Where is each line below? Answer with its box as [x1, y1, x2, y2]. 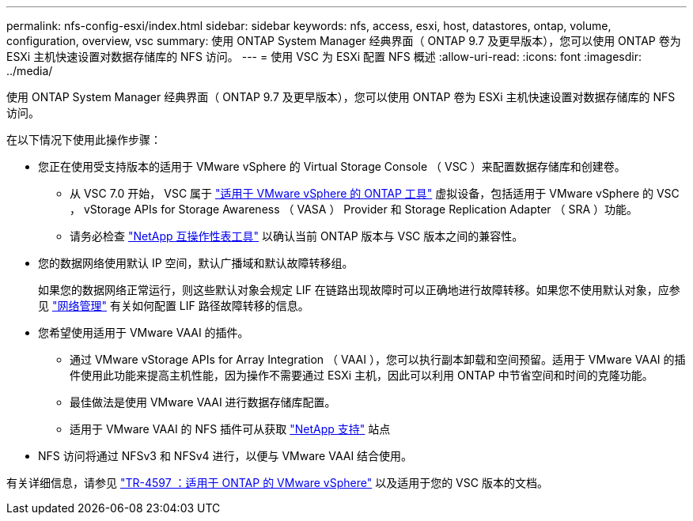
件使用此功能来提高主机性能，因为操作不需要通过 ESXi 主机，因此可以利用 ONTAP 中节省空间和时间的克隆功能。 [70, 368, 653, 382]
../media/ [6, 64, 53, 77]
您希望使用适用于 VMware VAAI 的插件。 [38, 326, 249, 339]
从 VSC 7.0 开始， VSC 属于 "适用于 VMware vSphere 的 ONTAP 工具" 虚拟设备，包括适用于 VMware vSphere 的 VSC [70, 187, 680, 200]
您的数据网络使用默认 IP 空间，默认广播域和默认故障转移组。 [38, 256, 354, 270]
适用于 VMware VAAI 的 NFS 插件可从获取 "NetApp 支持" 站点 [70, 422, 391, 436]
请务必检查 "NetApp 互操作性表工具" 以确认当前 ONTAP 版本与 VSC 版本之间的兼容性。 [70, 229, 524, 243]
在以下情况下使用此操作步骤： [6, 133, 161, 146]
